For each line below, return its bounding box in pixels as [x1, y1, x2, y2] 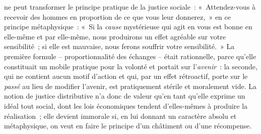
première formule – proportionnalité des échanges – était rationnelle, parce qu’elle [4, 51, 256, 61]
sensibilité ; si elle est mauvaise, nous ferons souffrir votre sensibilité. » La [4, 41, 235, 52]
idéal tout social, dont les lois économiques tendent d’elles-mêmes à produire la [4, 100, 248, 111]
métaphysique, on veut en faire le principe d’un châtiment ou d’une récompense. [4, 120, 252, 131]
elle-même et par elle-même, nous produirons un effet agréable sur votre [4, 31, 226, 41]
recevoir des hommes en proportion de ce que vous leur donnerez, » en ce [4, 11, 231, 22]
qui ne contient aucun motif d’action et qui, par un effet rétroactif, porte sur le [4, 71, 248, 81]
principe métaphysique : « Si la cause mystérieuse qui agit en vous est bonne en [4, 21, 252, 32]
